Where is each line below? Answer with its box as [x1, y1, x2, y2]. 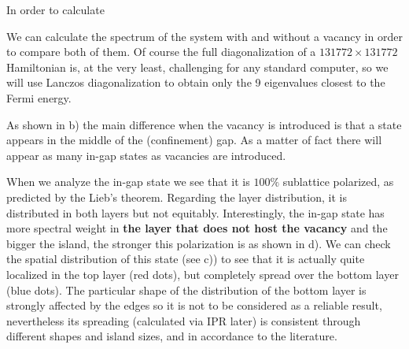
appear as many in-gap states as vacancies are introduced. [6, 147, 286, 163]
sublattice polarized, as [282, 173, 394, 190]
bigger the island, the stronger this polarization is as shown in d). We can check [6, 235, 391, 251]
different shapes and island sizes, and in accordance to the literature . [6, 328, 337, 344]
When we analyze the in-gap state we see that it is [6, 173, 250, 190]
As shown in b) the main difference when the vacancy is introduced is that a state [6, 116, 402, 132]
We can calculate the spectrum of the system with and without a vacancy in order [6, 28, 403, 44]
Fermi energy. [6, 89, 72, 106]
